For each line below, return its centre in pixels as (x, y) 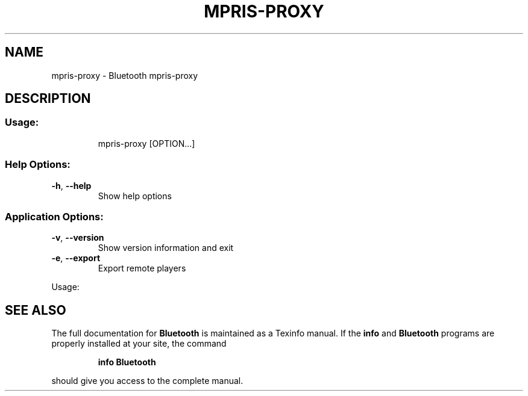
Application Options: (54, 216)
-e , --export (76, 258)
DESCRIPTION (48, 99)
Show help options (135, 196)
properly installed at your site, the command (139, 344)
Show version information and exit (166, 248)
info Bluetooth (127, 362)
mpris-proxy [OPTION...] (146, 143)
